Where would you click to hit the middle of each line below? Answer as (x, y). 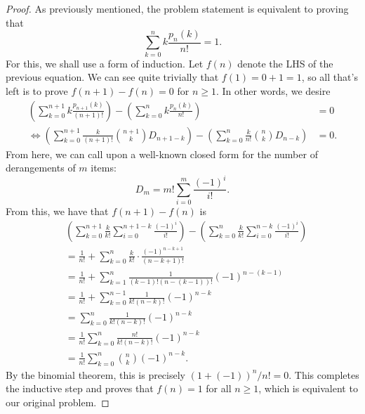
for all (219, 388)
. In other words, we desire (273, 90)
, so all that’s (330, 77)
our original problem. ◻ (58, 402)
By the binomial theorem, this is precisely (95, 374)
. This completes (324, 374)
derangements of (41, 168)
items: (104, 168)
